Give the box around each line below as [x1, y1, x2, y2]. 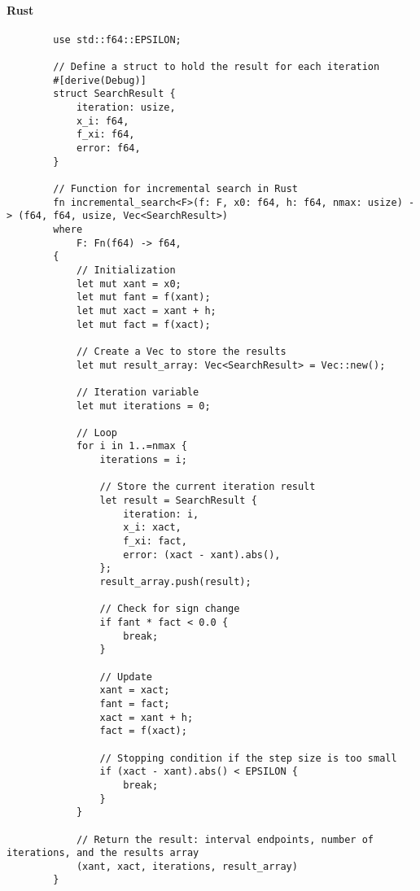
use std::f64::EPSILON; [53, 33, 182, 46]
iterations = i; [99, 454, 187, 466]
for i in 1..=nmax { [76, 440, 187, 452]
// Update [99, 670, 152, 683]
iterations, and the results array [7, 847, 199, 859]
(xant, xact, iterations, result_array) [76, 860, 298, 872]
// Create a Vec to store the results [76, 345, 287, 357]
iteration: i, [123, 508, 199, 520]
